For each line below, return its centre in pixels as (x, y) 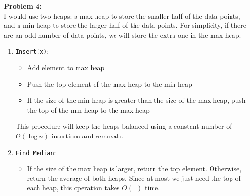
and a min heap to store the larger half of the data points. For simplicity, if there (125, 25)
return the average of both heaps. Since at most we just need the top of (134, 178)
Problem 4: (23, 6)
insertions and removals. (87, 136)
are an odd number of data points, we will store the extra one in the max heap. (123, 34)
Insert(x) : (32, 51)
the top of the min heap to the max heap (88, 109)
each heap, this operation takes (73, 187)
